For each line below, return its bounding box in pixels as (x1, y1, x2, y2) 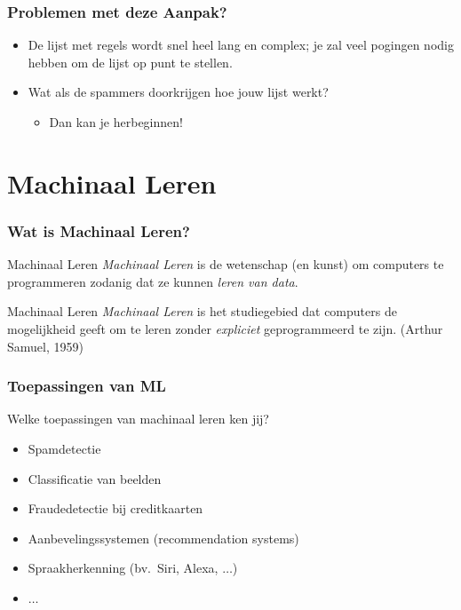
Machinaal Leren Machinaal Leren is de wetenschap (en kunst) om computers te (7, 255, 444, 273)
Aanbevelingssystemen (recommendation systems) (28, 528, 299, 547)
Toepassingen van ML (7, 375, 166, 397)
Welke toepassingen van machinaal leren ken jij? (7, 409, 269, 428)
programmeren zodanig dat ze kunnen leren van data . (7, 272, 298, 290)
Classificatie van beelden (28, 469, 162, 487)
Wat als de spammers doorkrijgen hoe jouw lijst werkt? (28, 83, 329, 101)
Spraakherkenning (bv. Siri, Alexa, (28, 559, 219, 577)
